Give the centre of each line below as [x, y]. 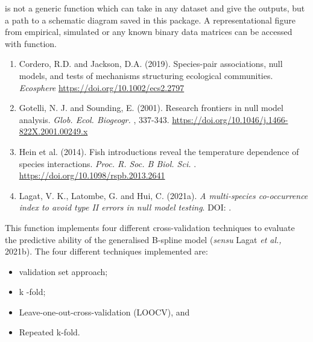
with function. [31, 43]
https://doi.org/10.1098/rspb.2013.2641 [92, 175]
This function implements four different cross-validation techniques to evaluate [150, 227]
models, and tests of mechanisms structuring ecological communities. [146, 75]
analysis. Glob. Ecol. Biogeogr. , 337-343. [94, 119]
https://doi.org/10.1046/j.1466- [230, 119]
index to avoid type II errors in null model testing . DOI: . [125, 207]
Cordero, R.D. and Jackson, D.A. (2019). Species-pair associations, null [151, 64]
